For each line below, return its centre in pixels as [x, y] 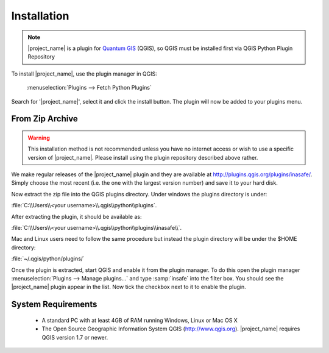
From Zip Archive [45, 119]
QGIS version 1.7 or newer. [75, 337]
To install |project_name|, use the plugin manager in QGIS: [84, 74]
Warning [39, 138]
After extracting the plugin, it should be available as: [76, 216]
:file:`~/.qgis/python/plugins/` [48, 259]
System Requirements [54, 305]
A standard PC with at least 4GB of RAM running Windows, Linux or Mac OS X [140, 320]
